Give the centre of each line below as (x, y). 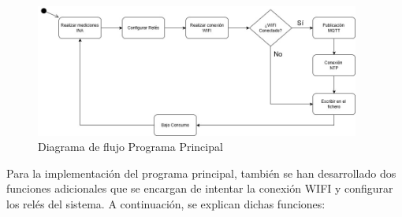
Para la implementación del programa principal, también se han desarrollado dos (201, 173)
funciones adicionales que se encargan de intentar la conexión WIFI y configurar (200, 188)
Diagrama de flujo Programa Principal (130, 147)
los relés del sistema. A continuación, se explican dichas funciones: (166, 204)
